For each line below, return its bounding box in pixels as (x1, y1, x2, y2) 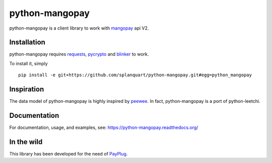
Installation (9, 38, 45, 47)
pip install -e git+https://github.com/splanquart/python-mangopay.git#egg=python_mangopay (18, 72, 252, 78)
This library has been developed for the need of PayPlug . (9, 150, 128, 156)
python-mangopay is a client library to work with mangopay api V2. (9, 25, 149, 31)
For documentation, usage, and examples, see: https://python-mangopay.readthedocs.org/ (9, 124, 198, 130)
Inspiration (9, 85, 44, 94)
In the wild (9, 137, 43, 146)
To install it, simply (9, 60, 48, 66)
